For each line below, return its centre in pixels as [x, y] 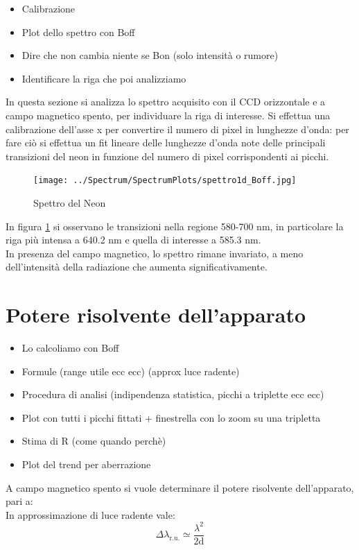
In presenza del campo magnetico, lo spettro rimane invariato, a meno [155, 253]
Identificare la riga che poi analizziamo [104, 78]
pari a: [19, 501]
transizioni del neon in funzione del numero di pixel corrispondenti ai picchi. [167, 156]
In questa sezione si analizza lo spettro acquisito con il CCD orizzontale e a [166, 102]
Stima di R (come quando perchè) [94, 441]
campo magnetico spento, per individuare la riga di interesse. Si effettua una [168, 115]
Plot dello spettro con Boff [78, 32]
